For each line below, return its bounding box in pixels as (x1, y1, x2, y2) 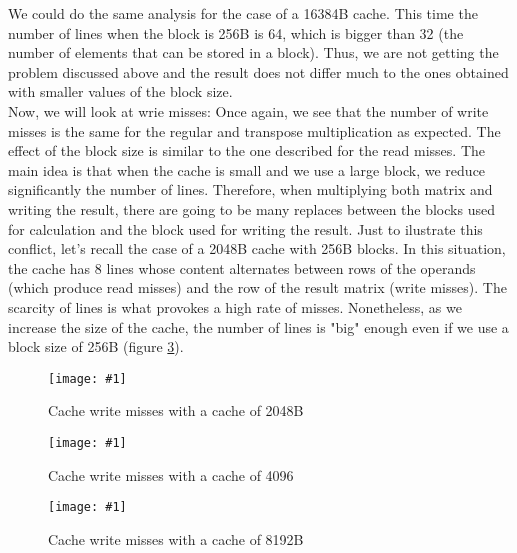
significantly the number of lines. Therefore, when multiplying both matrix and (8, 179, 493, 200)
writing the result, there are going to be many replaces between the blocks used (8, 198, 495, 219)
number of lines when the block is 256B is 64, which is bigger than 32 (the (8, 22, 464, 43)
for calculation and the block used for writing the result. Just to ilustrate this (8, 218, 483, 239)
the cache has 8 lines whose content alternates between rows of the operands (8, 257, 476, 278)
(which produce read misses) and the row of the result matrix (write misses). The (8, 277, 507, 298)
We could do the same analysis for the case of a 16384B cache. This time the (8, 3, 478, 23)
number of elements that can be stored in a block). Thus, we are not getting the (8, 42, 499, 63)
